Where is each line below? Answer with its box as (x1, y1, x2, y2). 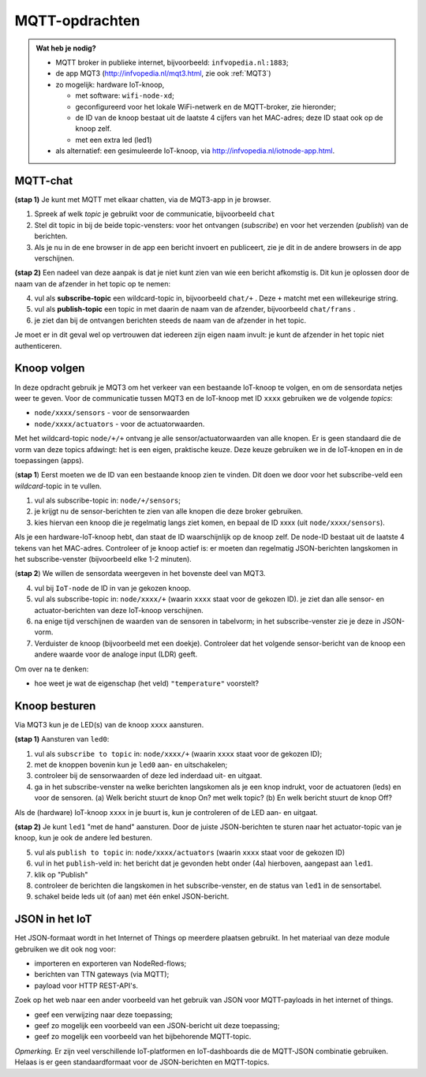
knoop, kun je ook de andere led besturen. (14, 833, 153, 843)
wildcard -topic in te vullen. (14, 481, 102, 491)
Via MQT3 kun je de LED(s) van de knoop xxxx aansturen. (14, 720, 204, 729)
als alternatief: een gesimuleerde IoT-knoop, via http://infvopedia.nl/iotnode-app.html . (55, 146, 335, 155)
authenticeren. (14, 341, 62, 350)
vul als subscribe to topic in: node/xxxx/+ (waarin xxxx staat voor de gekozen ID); (34, 749, 323, 758)
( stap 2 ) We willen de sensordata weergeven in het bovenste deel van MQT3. (14, 569, 266, 578)
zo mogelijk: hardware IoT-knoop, (55, 80, 165, 89)
